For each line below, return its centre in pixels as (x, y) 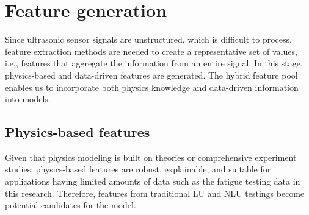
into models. (28, 99)
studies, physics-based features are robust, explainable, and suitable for (138, 169)
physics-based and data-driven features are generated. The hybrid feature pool (151, 75)
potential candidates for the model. (71, 205)
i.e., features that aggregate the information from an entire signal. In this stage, (154, 63)
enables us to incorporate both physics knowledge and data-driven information (152, 87)
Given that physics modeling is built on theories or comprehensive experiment (151, 157)
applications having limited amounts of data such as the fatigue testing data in (153, 181)
